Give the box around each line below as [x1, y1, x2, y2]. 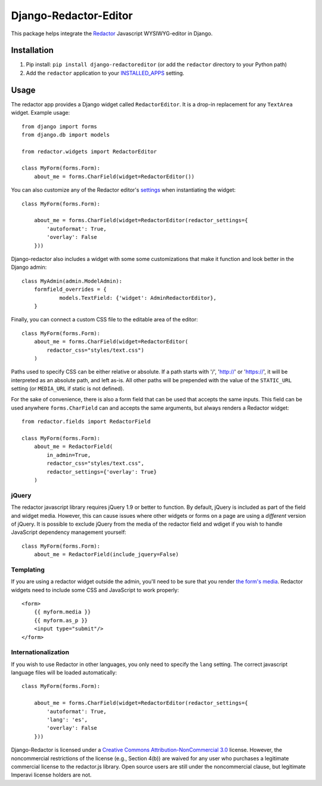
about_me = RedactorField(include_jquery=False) [33, 551, 179, 558]
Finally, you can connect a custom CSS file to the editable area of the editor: [11, 316, 198, 323]
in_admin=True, [47, 452, 91, 458]
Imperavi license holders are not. [11, 771, 92, 779]
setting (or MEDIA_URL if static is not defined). [11, 385, 125, 392]
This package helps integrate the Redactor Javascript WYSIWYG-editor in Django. [11, 30, 213, 37]
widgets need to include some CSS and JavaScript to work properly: [11, 586, 179, 594]
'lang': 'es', [47, 717, 88, 723]
